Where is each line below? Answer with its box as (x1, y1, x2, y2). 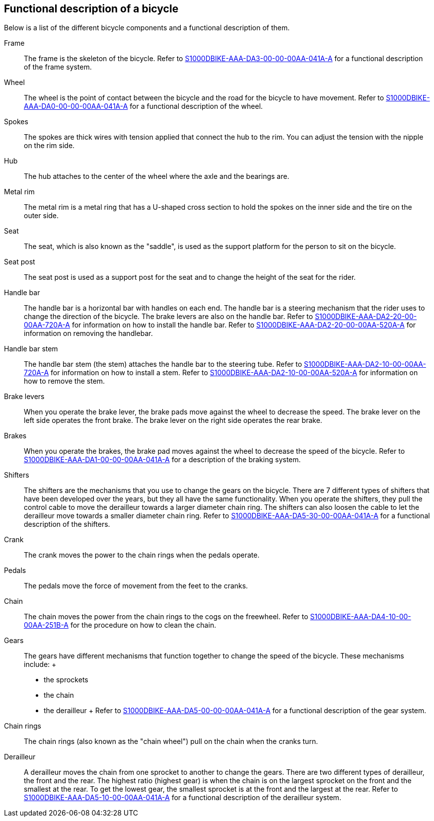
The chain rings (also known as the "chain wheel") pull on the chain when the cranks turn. (24, 737, 318, 746)
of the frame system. (24, 63, 92, 72)
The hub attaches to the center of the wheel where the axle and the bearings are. (24, 172, 289, 181)
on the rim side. (24, 141, 75, 150)
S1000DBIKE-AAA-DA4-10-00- (310, 612, 411, 621)
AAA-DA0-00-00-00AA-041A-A (24, 102, 128, 111)
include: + (24, 660, 57, 669)
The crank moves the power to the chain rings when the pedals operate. (24, 551, 260, 560)
